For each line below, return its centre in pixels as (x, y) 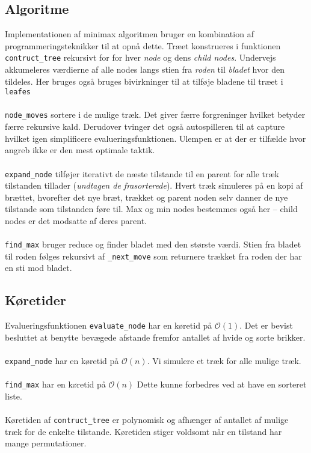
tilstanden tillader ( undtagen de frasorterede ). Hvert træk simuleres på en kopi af (154, 185)
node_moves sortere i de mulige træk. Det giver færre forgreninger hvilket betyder (155, 114)
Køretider (35, 300)
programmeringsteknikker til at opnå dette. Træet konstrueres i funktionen (143, 45)
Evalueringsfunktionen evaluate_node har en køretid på (109, 325)
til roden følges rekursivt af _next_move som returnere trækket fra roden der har (153, 256)
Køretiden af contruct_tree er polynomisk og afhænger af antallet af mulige (147, 420)
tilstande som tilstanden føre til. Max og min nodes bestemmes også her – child (151, 209)
